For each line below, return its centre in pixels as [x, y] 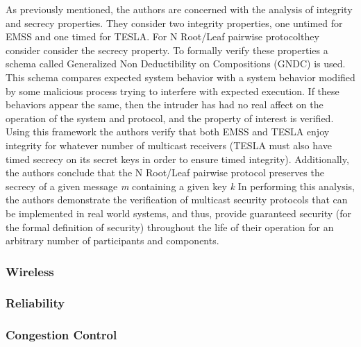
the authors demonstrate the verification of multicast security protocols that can [177, 200]
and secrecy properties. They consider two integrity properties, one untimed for [174, 23]
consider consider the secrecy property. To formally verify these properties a [167, 50]
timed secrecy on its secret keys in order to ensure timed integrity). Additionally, [177, 159]
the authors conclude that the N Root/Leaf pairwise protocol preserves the [165, 172]
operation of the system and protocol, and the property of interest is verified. [170, 118]
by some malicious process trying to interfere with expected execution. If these [173, 91]
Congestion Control [61, 335]
